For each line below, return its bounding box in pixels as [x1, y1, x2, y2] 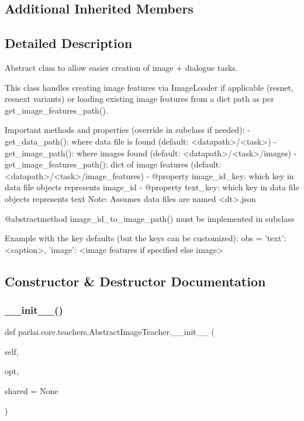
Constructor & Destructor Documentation [5, 272, 266, 290]
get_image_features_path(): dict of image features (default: [5, 158, 222, 170]
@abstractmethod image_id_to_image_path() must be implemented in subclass [5, 212, 295, 224]
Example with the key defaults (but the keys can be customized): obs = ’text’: [5, 232, 286, 244]
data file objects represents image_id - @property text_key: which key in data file [5, 181, 299, 193]
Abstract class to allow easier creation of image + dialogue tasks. [5, 61, 238, 73]
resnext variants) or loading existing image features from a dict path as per [5, 93, 274, 105]
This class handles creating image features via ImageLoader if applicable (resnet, [5, 81, 293, 93]
